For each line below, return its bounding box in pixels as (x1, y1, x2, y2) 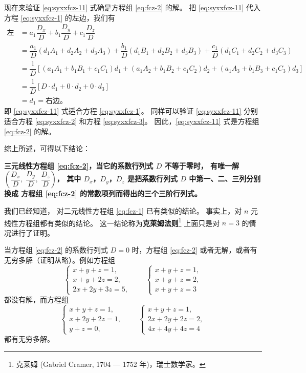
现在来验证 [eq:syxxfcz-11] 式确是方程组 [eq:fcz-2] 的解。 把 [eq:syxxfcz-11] (4, 2, 244, 12)
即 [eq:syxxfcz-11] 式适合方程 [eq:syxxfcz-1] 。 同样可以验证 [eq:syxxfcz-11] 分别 (4, 106, 258, 116)
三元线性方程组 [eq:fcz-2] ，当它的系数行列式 (4, 160, 154, 171)
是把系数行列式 (127, 173, 178, 184)
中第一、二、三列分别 (189, 173, 261, 184)
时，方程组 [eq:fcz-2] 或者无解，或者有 (132, 244, 257, 255)
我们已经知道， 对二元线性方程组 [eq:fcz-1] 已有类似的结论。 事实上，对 (4, 205, 242, 216)
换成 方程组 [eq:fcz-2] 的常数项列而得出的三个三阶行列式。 (4, 188, 202, 199)
